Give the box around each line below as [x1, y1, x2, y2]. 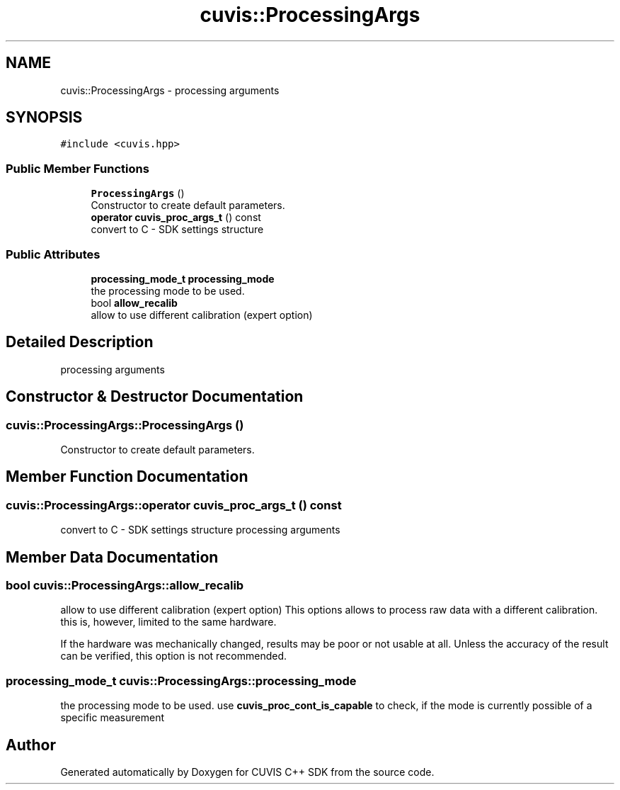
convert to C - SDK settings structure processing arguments [60, 524, 340, 536]
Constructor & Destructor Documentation [6, 388, 304, 406]
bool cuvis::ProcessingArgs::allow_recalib [6, 578, 244, 593]
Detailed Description [6, 333, 154, 351]
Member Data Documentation [6, 548, 219, 566]
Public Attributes [6, 247, 101, 261]
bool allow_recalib [91, 296, 178, 309]
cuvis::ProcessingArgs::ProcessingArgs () [6, 417, 244, 432]
